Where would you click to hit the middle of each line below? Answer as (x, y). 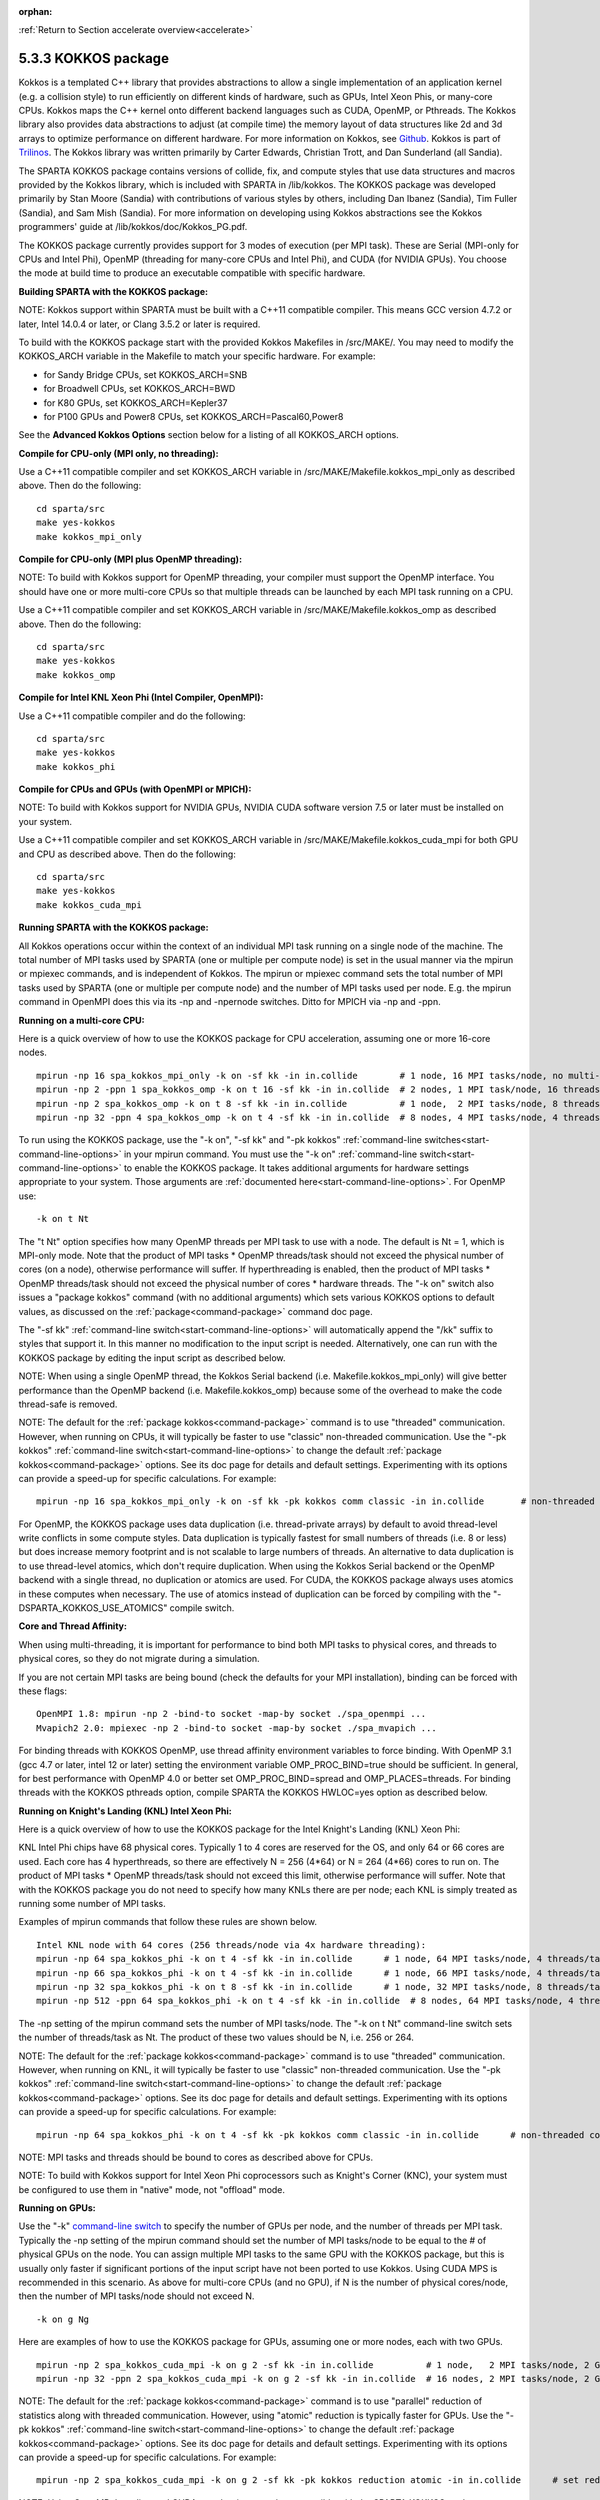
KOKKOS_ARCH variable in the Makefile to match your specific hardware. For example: (197, 356)
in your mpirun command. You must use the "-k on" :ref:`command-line (270, 1154)
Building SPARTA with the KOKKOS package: (113, 291)
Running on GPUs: (57, 2208)
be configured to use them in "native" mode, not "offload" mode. (151, 2189)
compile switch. (202, 1608)
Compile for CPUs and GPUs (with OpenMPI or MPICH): (135, 789)
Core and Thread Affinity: (72, 1626)
